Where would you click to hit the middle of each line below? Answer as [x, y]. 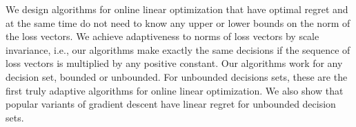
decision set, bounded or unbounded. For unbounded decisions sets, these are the [177, 76]
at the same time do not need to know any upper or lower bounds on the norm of [178, 22]
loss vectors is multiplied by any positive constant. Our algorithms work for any [174, 63]
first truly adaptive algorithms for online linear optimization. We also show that [175, 90]
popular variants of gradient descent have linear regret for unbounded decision [171, 104]
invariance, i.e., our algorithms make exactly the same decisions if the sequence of [178, 49]
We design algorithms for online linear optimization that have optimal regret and [177, 9]
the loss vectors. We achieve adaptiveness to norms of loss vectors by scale [162, 36]
